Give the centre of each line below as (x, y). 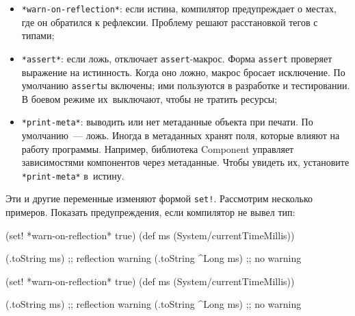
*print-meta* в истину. (73, 175)
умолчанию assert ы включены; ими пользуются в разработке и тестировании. (186, 85)
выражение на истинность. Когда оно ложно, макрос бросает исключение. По (183, 72)
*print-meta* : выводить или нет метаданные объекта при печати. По (167, 122)
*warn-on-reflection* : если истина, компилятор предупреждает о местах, (179, 8)
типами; (38, 35)
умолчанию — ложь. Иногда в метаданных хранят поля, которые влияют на (181, 135)
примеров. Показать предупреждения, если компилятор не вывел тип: (150, 212)
